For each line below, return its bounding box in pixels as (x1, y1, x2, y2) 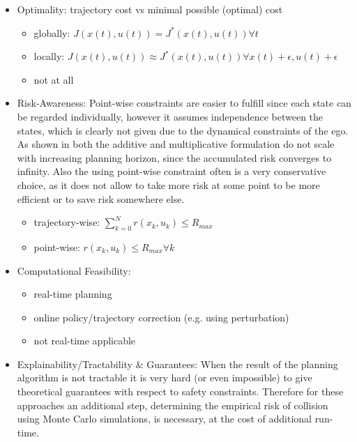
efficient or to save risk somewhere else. (17, 191, 185, 206)
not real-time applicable (33, 333, 136, 348)
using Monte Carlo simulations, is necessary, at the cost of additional (17, 411, 312, 426)
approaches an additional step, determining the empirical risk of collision (17, 397, 328, 412)
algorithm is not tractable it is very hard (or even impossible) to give (17, 370, 312, 385)
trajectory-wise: (33, 215, 100, 229)
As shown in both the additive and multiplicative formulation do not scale (17, 137, 335, 151)
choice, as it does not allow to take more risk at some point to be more (17, 177, 320, 192)
